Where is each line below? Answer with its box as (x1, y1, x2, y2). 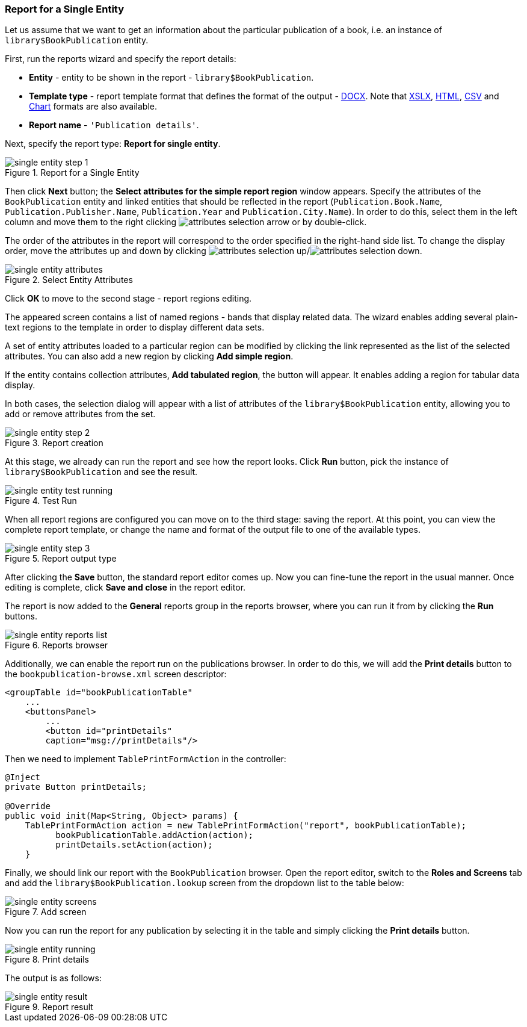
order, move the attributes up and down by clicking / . (5, 246, 422, 256)
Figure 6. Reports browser (5, 640, 108, 651)
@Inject (5, 772, 41, 783)
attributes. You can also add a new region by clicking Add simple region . (5, 351, 294, 362)
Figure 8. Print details (5, 954, 89, 965)
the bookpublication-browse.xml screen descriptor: (5, 669, 227, 680)
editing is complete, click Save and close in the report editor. (5, 582, 246, 593)
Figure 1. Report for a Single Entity (5, 167, 140, 178)
